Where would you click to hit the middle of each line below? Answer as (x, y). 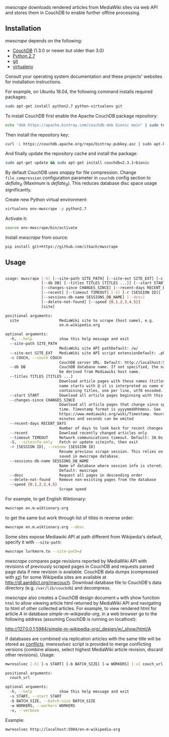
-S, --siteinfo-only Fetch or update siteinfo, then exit (74, 442)
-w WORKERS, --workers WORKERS (43, 706)
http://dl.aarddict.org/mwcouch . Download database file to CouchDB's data (83, 582)
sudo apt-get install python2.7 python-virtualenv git (64, 106)
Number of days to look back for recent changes (111, 428)
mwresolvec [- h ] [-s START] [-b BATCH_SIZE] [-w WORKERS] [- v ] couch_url (84, 664)
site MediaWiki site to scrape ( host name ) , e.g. (82, 320)
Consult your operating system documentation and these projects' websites (84, 76)
